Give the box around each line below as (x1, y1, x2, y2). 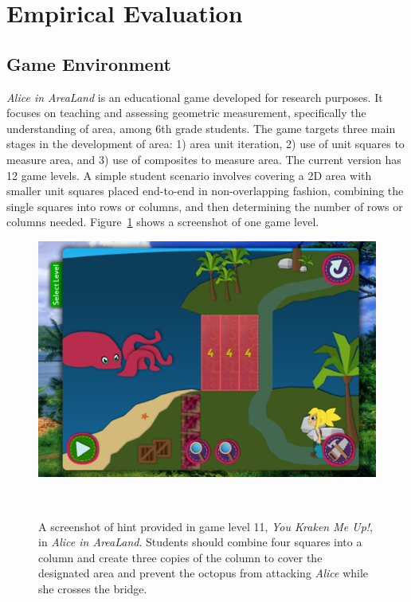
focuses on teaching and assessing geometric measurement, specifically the (6, 104, 366, 121)
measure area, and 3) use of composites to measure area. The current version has (6, 150, 401, 167)
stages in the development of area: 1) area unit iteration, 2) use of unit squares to (6, 135, 405, 152)
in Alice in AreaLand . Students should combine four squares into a (38, 534, 362, 550)
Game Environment (6, 51, 171, 76)
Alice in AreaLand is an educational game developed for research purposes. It (6, 88, 383, 105)
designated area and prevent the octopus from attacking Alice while (38, 565, 369, 581)
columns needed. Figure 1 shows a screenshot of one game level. (6, 213, 319, 230)
